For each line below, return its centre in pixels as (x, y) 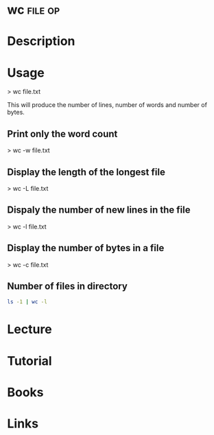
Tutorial (30, 361)
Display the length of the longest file (86, 172)
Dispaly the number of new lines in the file (99, 210)
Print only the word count (62, 133)
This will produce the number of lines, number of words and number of (107, 105)
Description (41, 42)
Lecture (30, 330)
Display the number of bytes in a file (86, 248)
